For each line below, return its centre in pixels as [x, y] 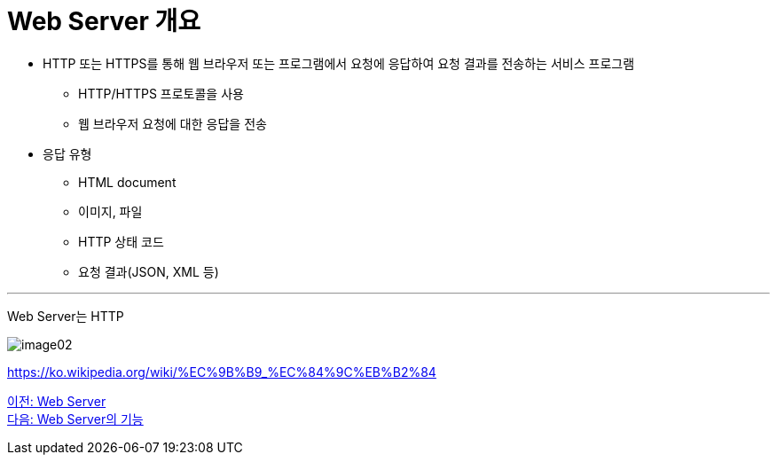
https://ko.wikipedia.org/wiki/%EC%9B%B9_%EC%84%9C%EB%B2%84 [222, 372]
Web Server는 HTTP [66, 316]
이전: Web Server [57, 401]
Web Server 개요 [104, 21]
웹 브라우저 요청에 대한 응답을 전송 [173, 123]
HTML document [127, 182]
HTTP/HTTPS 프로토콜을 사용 [161, 93]
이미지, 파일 [110, 211]
